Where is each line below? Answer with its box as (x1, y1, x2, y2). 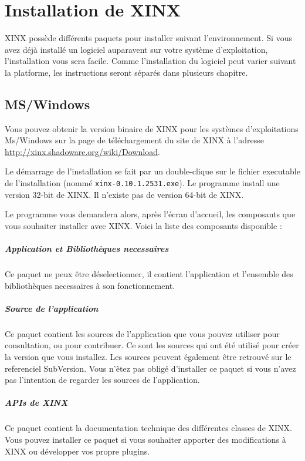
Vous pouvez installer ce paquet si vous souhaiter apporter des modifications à (5, 433, 286, 445)
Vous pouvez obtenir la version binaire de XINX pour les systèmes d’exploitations (5, 122, 299, 134)
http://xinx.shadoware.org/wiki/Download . (5, 145, 160, 157)
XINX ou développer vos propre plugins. (5, 445, 150, 457)
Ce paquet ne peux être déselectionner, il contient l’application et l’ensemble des (5, 268, 293, 280)
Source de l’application (5, 302, 99, 314)
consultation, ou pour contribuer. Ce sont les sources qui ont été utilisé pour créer (5, 339, 299, 351)
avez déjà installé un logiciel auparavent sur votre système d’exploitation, (5, 43, 268, 55)
